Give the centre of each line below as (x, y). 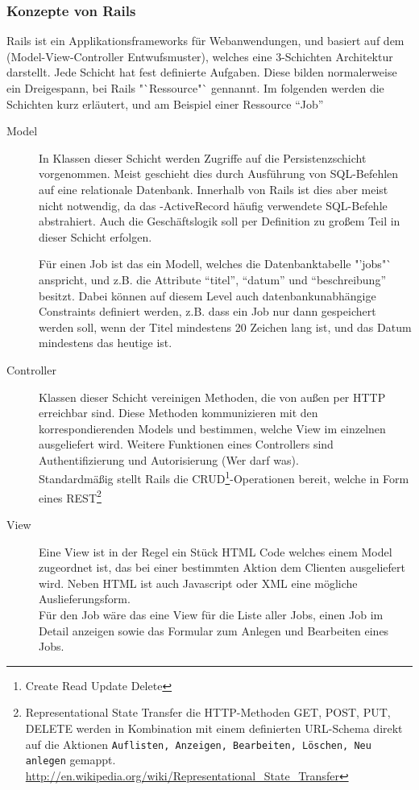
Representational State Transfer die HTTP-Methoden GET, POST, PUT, (208, 712)
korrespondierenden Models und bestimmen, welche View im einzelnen (212, 428)
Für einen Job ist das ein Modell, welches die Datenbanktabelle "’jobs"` (216, 264)
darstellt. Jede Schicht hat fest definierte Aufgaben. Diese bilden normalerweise (202, 72)
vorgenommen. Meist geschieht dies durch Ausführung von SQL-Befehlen (219, 174)
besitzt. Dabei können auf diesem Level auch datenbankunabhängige (207, 295)
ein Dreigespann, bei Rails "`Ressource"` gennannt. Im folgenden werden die (195, 88)
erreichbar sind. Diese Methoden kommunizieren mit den (178, 413)
